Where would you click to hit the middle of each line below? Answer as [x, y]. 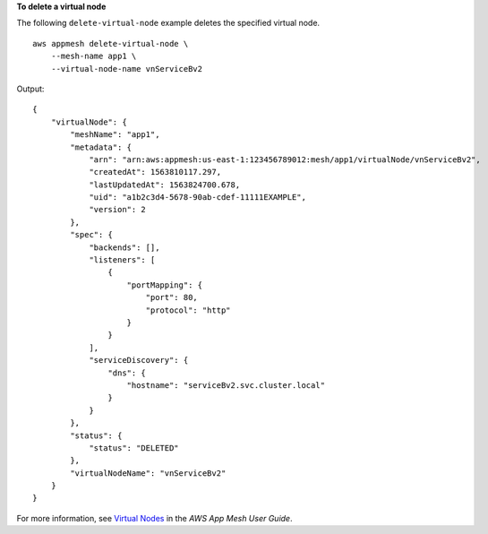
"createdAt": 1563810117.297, [155, 172]
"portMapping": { [165, 285]
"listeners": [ [122, 260]
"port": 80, [172, 297]
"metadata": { [101, 147]
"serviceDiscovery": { [139, 360]
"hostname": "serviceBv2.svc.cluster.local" [226, 385]
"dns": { [127, 373]
